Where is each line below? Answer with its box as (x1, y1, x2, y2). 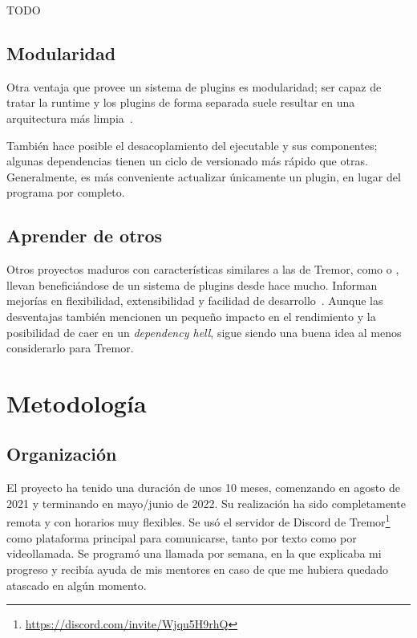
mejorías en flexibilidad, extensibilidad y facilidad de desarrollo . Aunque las (6, 292, 383, 309)
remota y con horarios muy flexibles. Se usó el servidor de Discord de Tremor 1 (6, 511, 391, 530)
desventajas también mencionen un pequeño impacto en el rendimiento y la (6, 307, 376, 324)
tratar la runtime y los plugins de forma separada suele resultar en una (6, 94, 355, 111)
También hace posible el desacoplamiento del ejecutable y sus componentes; (6, 136, 378, 153)
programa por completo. (6, 184, 125, 201)
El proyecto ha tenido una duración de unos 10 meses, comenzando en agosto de (6, 479, 400, 496)
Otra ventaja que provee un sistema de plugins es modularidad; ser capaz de (6, 78, 382, 95)
